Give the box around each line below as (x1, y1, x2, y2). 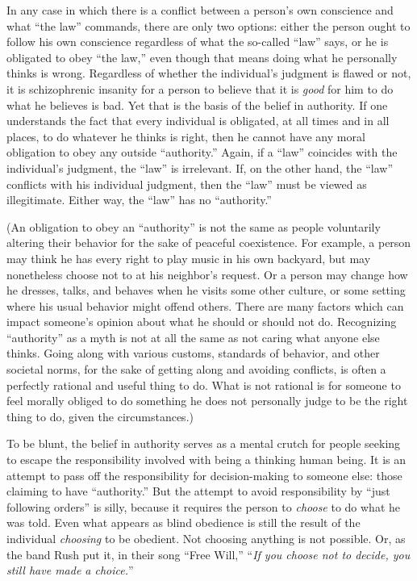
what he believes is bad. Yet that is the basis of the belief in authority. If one (6, 96, 388, 113)
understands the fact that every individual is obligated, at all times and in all (6, 112, 390, 129)
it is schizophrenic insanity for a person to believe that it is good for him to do (6, 80, 394, 97)
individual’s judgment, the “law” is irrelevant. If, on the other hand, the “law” (6, 159, 394, 176)
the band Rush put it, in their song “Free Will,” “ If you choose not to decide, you (6, 545, 411, 562)
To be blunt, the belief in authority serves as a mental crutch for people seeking (6, 435, 401, 452)
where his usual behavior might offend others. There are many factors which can (6, 297, 404, 314)
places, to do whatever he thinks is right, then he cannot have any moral (6, 127, 365, 144)
